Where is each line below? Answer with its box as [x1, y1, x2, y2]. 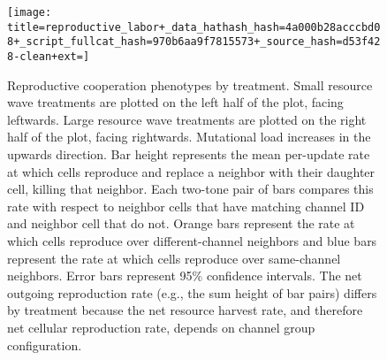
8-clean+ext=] [7, 50, 90, 63]
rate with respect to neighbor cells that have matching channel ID [7, 196, 365, 215]
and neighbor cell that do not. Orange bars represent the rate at [7, 214, 355, 233]
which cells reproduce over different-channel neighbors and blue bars [7, 231, 377, 249]
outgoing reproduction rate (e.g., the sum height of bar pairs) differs [7, 283, 377, 302]
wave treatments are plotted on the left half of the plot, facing [7, 93, 344, 111]
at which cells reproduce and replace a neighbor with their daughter [7, 162, 376, 180]
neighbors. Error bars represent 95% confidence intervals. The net [7, 266, 362, 285]
